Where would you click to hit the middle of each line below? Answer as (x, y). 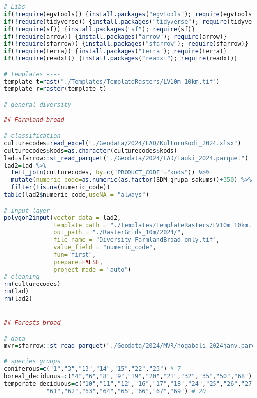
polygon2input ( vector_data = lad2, (63, 218)
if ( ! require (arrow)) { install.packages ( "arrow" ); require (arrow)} (116, 36)
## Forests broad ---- (41, 323)
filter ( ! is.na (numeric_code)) (61, 188)
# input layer (27, 210)
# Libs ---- (23, 7)
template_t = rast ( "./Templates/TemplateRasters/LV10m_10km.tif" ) (112, 82)
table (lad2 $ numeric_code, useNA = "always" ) (77, 195)
